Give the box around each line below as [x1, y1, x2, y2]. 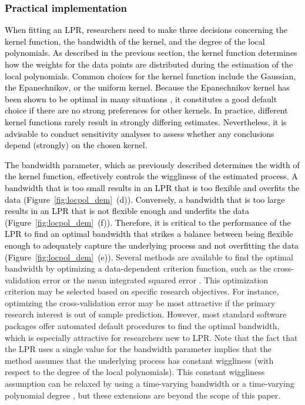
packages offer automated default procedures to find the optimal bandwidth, [5, 320, 280, 332]
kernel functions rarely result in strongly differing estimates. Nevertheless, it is [5, 115, 287, 128]
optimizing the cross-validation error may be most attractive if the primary [5, 296, 276, 309]
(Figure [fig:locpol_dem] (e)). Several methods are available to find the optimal [5, 250, 293, 263]
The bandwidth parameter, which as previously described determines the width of [5, 158, 300, 170]
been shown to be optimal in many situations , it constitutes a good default [5, 92, 277, 105]
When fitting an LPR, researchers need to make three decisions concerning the [5, 24, 287, 36]
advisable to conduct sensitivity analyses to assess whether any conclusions [5, 127, 274, 139]
